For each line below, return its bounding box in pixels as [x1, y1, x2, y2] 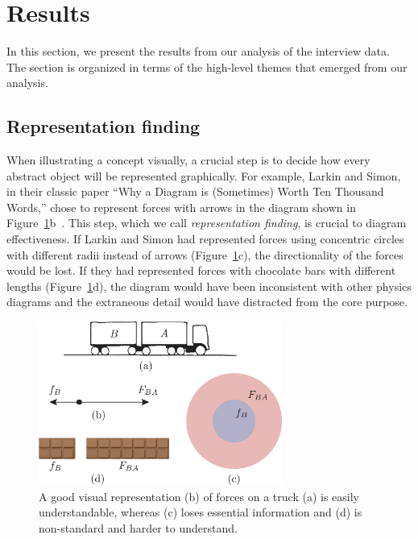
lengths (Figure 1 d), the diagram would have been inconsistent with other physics [6, 277, 412, 294]
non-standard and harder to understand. [39, 519, 238, 536]
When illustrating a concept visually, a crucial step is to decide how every [6, 151, 370, 168]
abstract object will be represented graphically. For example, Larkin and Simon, [6, 167, 401, 184]
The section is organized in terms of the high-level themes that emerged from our [6, 58, 408, 75]
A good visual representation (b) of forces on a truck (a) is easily [39, 487, 359, 504]
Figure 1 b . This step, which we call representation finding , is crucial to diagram [6, 214, 407, 231]
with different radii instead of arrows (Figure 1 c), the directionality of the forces [6, 246, 404, 263]
